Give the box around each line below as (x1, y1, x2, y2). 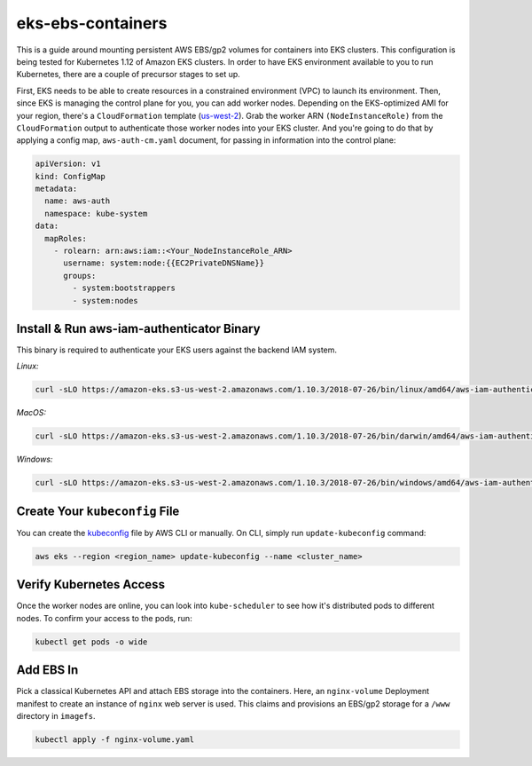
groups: (63, 271, 97, 280)
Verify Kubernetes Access (16, 577, 166, 592)
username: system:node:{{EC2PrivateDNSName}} (63, 258, 265, 268)
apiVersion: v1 (35, 159, 101, 169)
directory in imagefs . (16, 711, 96, 722)
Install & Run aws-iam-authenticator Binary (16, 320, 261, 336)
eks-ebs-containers (16, 13, 168, 33)
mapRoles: (44, 233, 88, 243)
